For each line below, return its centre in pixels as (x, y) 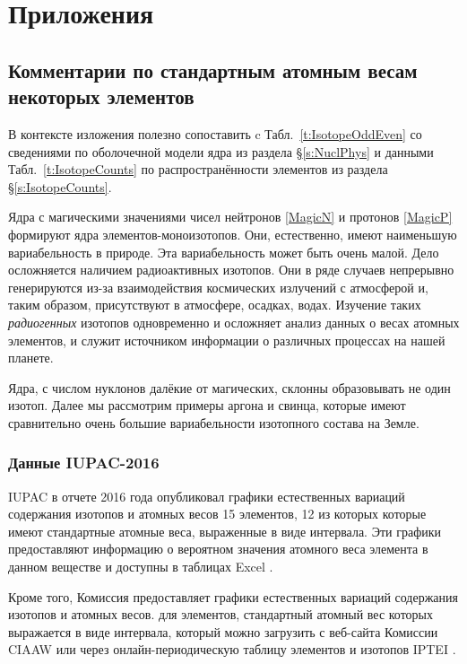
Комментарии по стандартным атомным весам (213, 70)
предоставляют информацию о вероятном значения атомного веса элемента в (218, 549)
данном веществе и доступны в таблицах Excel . (141, 567)
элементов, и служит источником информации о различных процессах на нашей (227, 340)
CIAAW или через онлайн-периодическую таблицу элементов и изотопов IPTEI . (232, 649)
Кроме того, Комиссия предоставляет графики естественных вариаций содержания (233, 596)
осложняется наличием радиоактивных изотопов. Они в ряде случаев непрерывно (231, 270)
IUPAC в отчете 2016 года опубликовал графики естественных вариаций (207, 496)
